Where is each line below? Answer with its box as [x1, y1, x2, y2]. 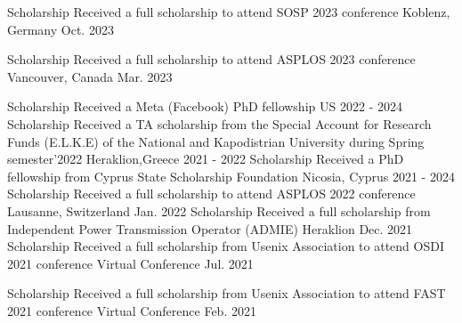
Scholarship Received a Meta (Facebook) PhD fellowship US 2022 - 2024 [7, 97, 402, 116]
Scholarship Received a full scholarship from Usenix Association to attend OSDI [7, 237, 444, 255]
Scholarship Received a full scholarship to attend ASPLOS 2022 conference [7, 184, 416, 203]
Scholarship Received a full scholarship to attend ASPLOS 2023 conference [7, 50, 416, 69]
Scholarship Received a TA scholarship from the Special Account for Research [7, 114, 432, 133]
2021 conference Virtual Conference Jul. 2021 [7, 254, 254, 272]
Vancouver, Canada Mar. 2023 [7, 67, 173, 85]
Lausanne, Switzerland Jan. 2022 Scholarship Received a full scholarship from [7, 201, 431, 220]
